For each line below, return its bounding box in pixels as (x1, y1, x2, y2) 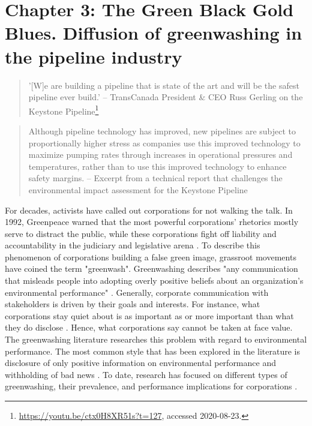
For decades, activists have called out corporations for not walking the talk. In (5, 203, 293, 216)
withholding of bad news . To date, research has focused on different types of (5, 368, 287, 380)
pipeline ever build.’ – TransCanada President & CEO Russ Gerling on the (28, 91, 303, 103)
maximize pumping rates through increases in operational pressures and (28, 148, 293, 161)
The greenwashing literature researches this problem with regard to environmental (5, 333, 307, 346)
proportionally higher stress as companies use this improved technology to (28, 136, 301, 149)
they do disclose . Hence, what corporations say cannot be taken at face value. (5, 321, 293, 334)
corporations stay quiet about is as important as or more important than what (5, 309, 294, 322)
